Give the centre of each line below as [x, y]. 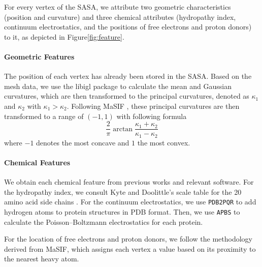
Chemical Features [37, 162]
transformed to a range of [44, 116]
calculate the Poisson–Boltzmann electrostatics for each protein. [104, 221]
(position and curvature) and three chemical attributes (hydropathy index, [120, 17]
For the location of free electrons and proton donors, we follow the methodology [128, 239]
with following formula [152, 116]
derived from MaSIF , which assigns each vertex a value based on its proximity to [130, 248]
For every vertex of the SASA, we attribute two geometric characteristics [118, 7]
